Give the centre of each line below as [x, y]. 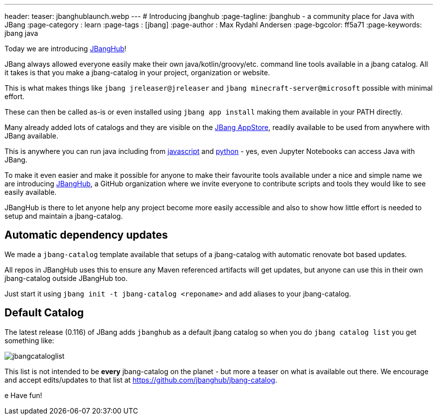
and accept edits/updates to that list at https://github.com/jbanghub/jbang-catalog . [141, 380]
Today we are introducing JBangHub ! [66, 49]
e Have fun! [23, 395]
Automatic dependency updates [86, 235]
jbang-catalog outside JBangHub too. [66, 278]
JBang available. [31, 136]
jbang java [21, 33]
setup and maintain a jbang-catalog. [64, 216]
